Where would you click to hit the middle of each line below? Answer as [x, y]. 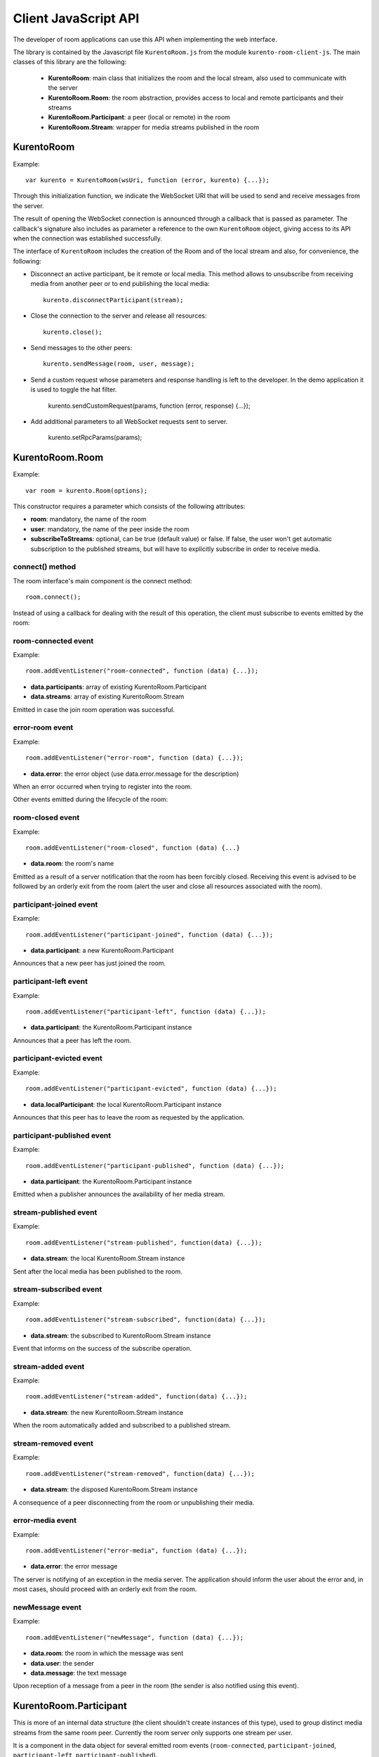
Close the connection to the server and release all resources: [119, 316]
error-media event [45, 1520]
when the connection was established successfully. [88, 238]
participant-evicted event [58, 1058]
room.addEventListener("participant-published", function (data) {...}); [155, 1166]
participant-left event [50, 982]
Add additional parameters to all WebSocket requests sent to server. [129, 421]
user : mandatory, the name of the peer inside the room [110, 529]
